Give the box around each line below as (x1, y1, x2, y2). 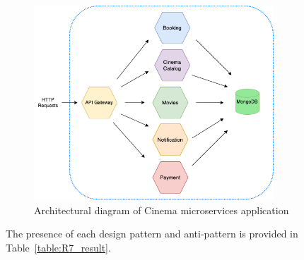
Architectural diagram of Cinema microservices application (34, 202, 289, 217)
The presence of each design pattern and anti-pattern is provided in (6, 226, 298, 241)
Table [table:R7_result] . (6, 240, 111, 254)
